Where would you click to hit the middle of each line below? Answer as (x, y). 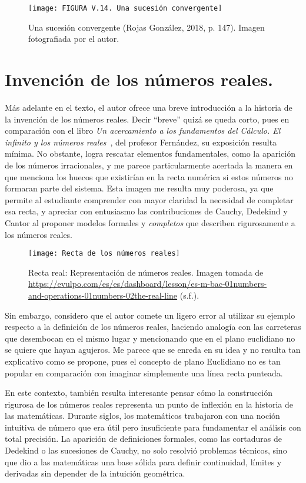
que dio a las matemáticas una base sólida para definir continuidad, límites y (143, 462)
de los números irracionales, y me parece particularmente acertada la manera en (149, 165)
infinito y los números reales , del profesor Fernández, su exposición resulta (141, 142)
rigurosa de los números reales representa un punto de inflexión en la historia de (149, 404)
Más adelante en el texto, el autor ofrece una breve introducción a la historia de (149, 107)
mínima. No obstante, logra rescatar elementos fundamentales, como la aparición (150, 153)
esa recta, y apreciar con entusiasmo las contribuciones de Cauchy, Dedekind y (146, 211)
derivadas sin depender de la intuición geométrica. (95, 473)
